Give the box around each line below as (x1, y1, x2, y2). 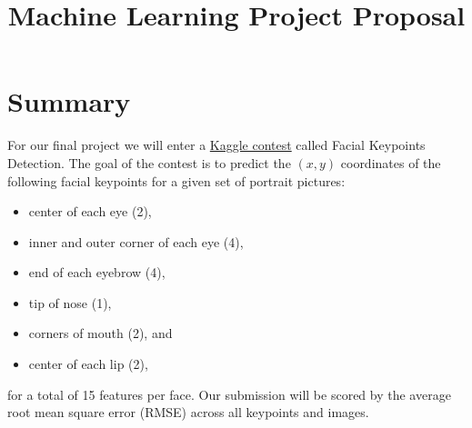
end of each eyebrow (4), (28, 263, 166, 282)
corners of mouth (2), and (28, 323, 173, 343)
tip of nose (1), (28, 293, 112, 312)
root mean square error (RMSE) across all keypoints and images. (7, 403, 369, 422)
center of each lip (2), (28, 354, 148, 373)
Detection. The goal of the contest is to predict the (7, 153, 291, 172)
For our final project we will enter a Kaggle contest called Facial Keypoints (7, 135, 426, 154)
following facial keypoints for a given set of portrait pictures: (7, 171, 346, 190)
